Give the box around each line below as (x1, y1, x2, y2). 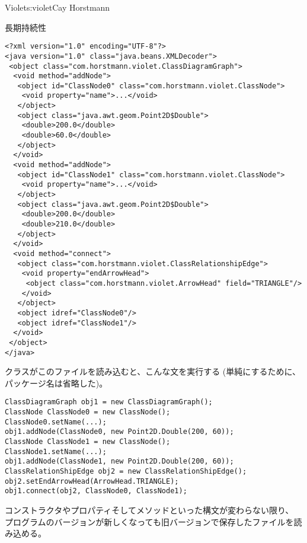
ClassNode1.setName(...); (5, 447, 107, 456)
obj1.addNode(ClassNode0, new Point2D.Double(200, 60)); (5, 427, 234, 436)
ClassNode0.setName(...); (5, 417, 107, 426)
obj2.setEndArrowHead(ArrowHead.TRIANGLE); (5, 477, 179, 485)
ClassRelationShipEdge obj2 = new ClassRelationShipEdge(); (5, 467, 247, 475)
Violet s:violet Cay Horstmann (5, 1, 110, 13)
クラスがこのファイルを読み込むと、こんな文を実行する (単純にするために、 (5, 365, 300, 378)
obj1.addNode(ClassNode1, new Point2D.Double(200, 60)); (5, 457, 234, 466)
